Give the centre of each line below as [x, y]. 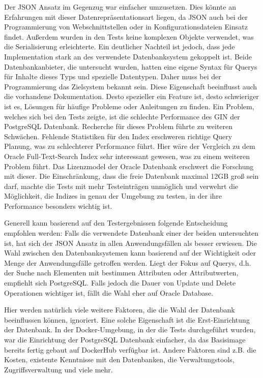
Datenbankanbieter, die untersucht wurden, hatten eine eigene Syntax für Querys [131, 66]
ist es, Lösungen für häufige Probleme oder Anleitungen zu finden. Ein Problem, [129, 106]
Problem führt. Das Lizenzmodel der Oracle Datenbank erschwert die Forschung [129, 166]
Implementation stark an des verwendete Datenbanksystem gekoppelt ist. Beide [128, 56]
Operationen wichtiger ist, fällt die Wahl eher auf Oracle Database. [109, 292]
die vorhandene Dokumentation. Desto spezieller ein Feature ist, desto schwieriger [131, 96]
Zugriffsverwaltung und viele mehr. [59, 369]
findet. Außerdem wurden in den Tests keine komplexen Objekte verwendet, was [129, 36]
